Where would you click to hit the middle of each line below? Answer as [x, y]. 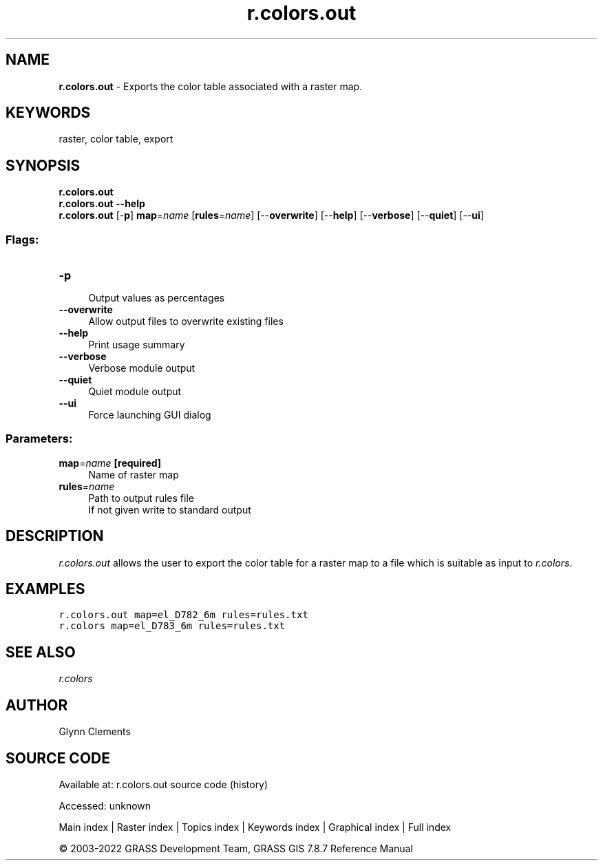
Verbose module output [142, 368]
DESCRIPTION [55, 536]
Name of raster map [134, 474]
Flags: [22, 239]
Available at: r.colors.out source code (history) [163, 784]
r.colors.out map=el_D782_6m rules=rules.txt [183, 615]
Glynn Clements [95, 732]
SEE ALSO [41, 652]
